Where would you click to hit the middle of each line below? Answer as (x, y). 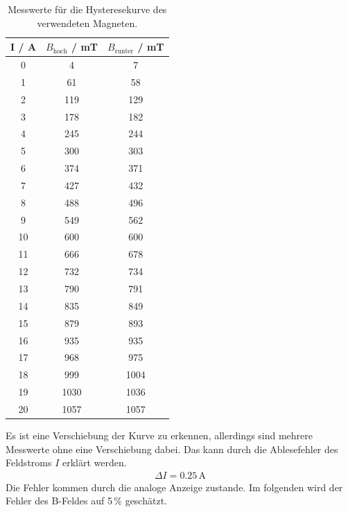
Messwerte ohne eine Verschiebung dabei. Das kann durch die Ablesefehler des (172, 449)
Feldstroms (29, 462)
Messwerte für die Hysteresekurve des (87, 9)
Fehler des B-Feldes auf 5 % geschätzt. (86, 501)
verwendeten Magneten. (87, 23)
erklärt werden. (95, 462)
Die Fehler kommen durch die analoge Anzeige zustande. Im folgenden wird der (174, 487)
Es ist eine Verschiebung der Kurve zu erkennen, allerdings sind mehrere (159, 435)
